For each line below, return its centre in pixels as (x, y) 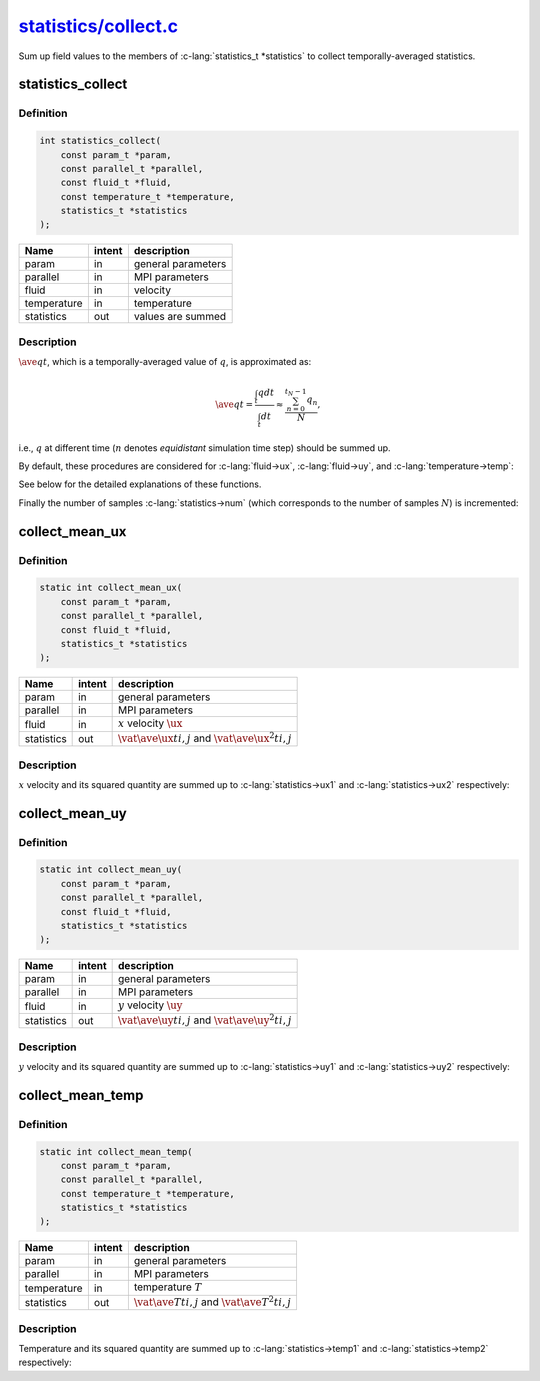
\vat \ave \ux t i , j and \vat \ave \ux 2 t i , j (205, 737)
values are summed (180, 317)
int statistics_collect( (100, 141)
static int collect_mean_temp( (116, 1151)
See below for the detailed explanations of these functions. (140, 484)
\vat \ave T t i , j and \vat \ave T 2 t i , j (212, 1301)
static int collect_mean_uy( (111, 869)
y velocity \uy (150, 1005)
